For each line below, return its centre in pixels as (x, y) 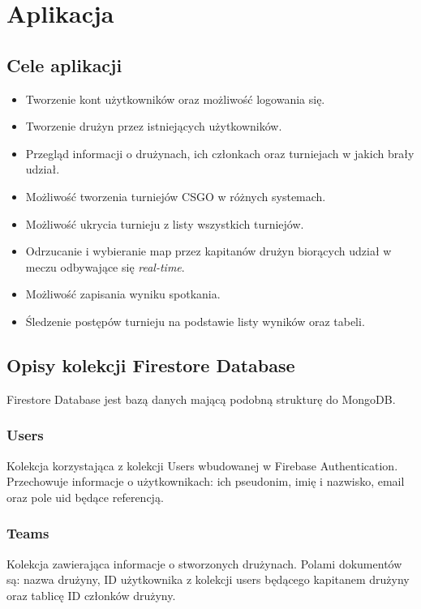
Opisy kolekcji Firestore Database (151, 365)
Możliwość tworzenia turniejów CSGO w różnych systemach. (176, 196)
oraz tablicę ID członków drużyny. (91, 595)
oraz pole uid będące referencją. (85, 497)
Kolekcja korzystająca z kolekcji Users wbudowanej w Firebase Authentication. (202, 465)
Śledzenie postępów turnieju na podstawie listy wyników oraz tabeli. (195, 321)
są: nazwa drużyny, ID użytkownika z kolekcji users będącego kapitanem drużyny (208, 579)
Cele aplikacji (64, 64)
